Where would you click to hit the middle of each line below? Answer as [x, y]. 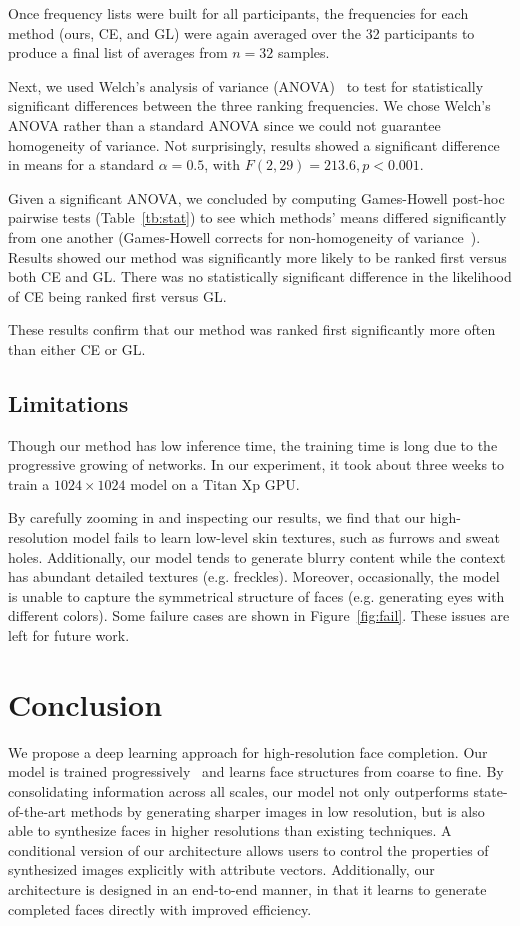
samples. [303, 52]
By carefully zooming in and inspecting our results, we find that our [217, 517]
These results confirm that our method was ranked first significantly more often [252, 329]
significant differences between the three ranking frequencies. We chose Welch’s [249, 105]
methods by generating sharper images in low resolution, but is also [277, 810]
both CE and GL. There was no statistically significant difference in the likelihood [260, 276]
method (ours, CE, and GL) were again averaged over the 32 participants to [241, 32]
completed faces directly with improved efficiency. [160, 908]
